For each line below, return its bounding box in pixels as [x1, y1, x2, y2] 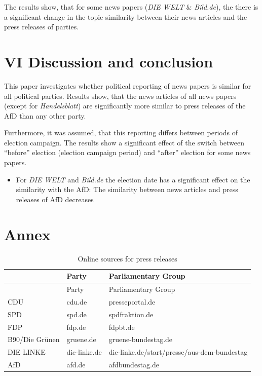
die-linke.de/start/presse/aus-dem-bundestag [108, 347, 248, 357]
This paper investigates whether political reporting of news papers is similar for [4, 80, 251, 91]
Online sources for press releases [78, 253, 177, 264]
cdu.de [66, 296, 87, 307]
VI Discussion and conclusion [4, 51, 213, 71]
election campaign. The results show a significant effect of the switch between [4, 137, 245, 147]
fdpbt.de [108, 321, 135, 332]
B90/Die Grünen [8, 334, 60, 345]
